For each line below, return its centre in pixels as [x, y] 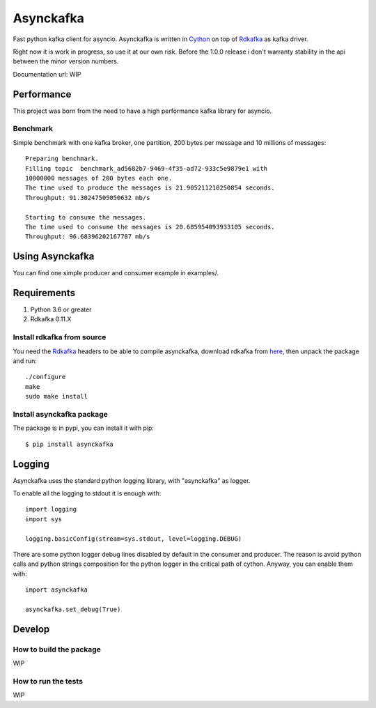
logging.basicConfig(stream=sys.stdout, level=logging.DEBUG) [134, 539]
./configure [46, 377]
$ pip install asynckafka [70, 444]
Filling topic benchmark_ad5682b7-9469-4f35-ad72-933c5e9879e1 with [147, 168]
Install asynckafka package [60, 414]
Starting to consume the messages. [86, 217]
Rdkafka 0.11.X [51, 319]
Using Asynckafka [54, 257]
